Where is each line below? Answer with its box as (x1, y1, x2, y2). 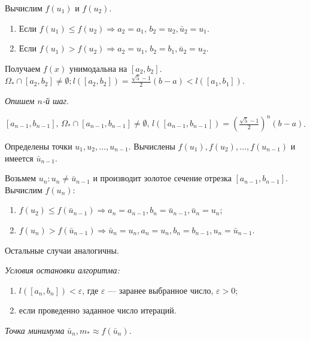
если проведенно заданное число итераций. (19, 304, 177, 316)
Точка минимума (5, 324, 65, 336)
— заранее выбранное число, (108, 284, 214, 296)
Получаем (5, 62, 41, 74)
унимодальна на (69, 62, 127, 74)
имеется (5, 151, 34, 164)
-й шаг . (42, 94, 69, 106)
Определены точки (5, 140, 72, 152)
